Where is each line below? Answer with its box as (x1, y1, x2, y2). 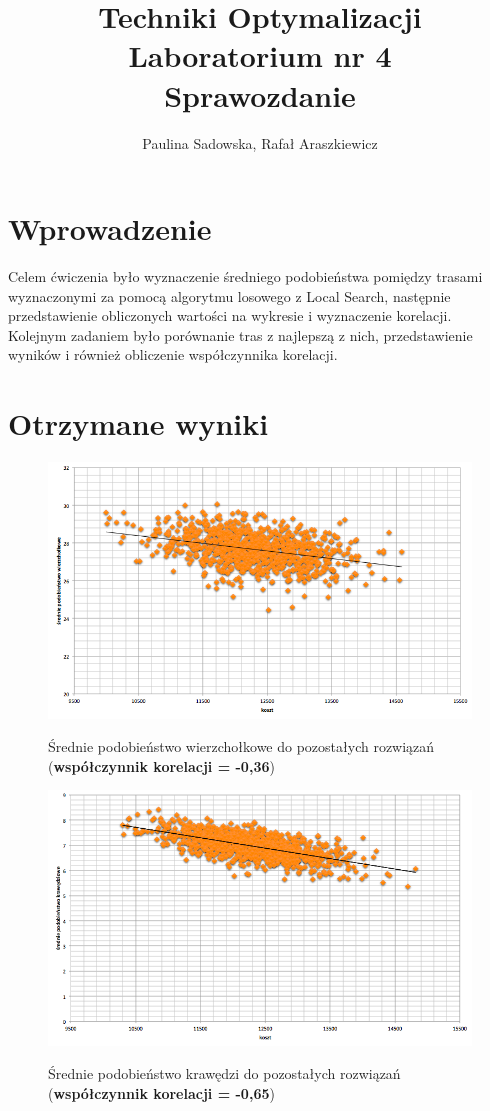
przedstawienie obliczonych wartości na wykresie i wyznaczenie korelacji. (8, 305, 452, 326)
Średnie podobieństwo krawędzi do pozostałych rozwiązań (48, 1063, 401, 1084)
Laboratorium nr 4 (128, 35, 392, 76)
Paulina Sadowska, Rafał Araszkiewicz (142, 132, 378, 153)
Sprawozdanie (164, 74, 356, 115)
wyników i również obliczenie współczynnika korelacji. (8, 344, 338, 365)
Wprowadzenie (8, 208, 212, 249)
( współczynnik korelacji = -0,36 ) (48, 755, 275, 776)
